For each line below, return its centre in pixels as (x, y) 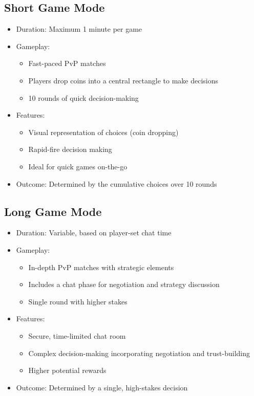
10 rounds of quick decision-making (83, 97)
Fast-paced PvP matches (67, 63)
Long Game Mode (53, 211)
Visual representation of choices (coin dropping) (103, 132)
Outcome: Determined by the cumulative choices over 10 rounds (117, 183)
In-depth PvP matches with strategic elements (101, 267)
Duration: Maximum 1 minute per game (79, 29)
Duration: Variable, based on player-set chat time (94, 233)
